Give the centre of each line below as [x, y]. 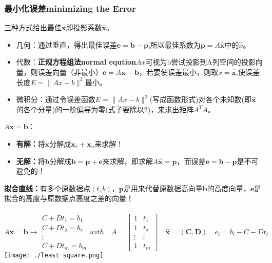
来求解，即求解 [128, 161]
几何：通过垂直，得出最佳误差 [66, 44]
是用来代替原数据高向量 [163, 188]
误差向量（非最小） [70, 72]
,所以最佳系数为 [174, 44]
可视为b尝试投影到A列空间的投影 [200, 62]
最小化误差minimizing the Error [70, 8]
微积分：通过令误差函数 [56, 99]
